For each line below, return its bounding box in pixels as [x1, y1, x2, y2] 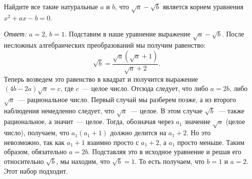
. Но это [186, 127, 211, 138]
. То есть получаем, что [135, 156, 205, 166]
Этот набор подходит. [4, 165, 68, 176]
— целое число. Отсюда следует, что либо [82, 83, 208, 93]
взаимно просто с [87, 137, 139, 147]
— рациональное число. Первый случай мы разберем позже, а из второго [18, 94, 236, 104]
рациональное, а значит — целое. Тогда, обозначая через [4, 116, 174, 126]
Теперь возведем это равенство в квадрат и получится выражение [4, 73, 198, 84]
